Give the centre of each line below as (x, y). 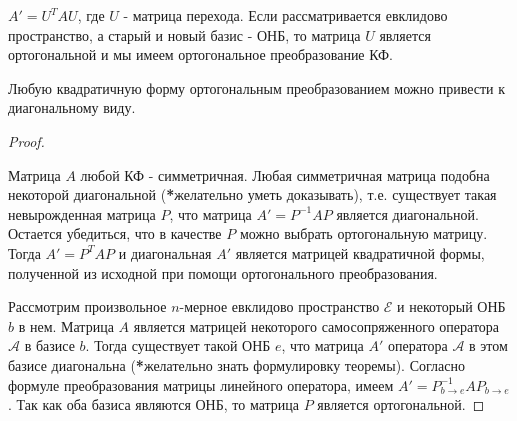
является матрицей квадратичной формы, (360, 252)
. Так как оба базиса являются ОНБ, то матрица (154, 404)
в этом (488, 345)
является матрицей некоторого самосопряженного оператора (316, 325)
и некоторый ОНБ (451, 306)
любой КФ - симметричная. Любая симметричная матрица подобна (285, 174)
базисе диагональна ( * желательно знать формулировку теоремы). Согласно (236, 364)
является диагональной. (407, 213)
